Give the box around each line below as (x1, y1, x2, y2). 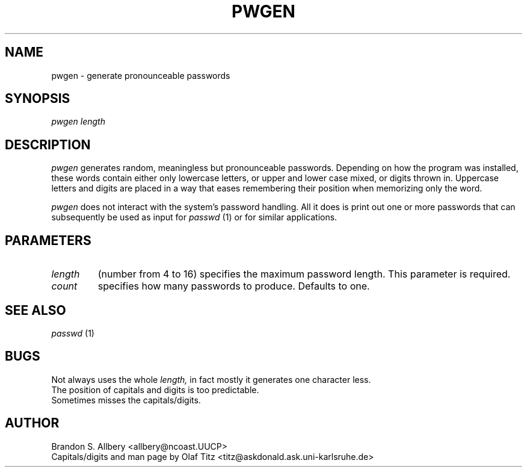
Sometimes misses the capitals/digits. (51, 394, 201, 405)
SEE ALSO (5, 302, 66, 318)
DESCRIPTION (5, 137, 91, 152)
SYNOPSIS (5, 91, 70, 107)
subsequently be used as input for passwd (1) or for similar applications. (51, 212, 337, 223)
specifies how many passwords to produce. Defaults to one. (97, 280, 370, 293)
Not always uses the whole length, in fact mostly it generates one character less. (51, 374, 371, 385)
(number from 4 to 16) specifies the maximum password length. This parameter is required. (97, 268, 511, 281)
